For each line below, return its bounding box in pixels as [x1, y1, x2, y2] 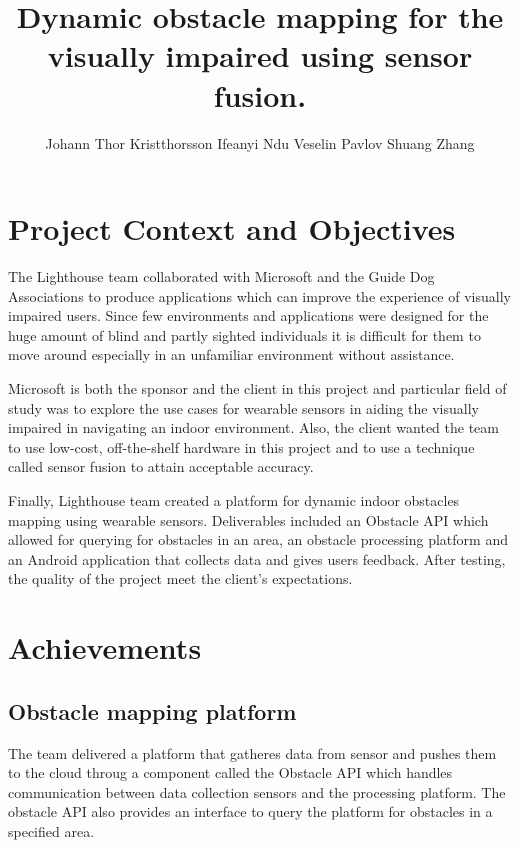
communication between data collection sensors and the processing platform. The [8, 781, 506, 802]
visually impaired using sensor [47, 35, 473, 76]
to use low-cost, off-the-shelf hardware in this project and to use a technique [8, 436, 475, 457]
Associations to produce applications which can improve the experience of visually [8, 285, 511, 306]
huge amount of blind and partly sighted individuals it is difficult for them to [8, 324, 481, 345]
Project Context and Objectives [8, 208, 456, 249]
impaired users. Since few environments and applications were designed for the [8, 305, 489, 326]
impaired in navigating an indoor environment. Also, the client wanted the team [8, 417, 499, 438]
